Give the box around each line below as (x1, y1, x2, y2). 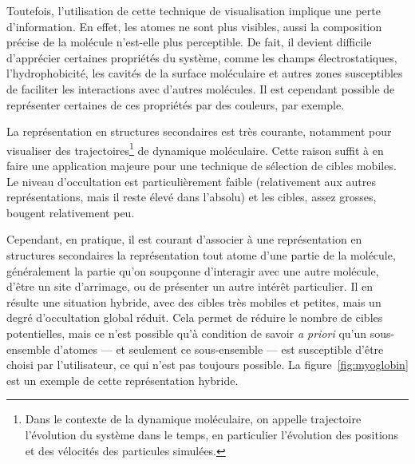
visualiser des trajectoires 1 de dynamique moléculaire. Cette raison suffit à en (6, 139, 384, 158)
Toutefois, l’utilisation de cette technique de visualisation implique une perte (6, 2, 381, 18)
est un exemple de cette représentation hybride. (6, 371, 239, 388)
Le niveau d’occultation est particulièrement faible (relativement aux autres (6, 173, 376, 189)
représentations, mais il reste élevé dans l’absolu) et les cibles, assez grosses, (6, 188, 377, 205)
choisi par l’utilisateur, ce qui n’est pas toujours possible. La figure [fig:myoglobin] (6, 356, 409, 373)
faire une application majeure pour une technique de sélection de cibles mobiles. (6, 157, 397, 173)
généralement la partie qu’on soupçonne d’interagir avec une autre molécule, (6, 262, 379, 279)
